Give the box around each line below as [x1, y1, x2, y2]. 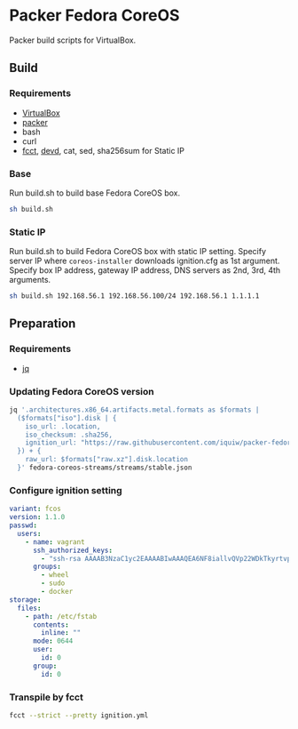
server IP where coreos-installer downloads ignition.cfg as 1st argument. [9, 255, 280, 267]
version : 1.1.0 [9, 513, 66, 522]
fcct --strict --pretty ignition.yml [9, 710, 149, 720]
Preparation [9, 316, 76, 332]
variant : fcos [9, 504, 62, 514]
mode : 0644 [32, 637, 74, 645]
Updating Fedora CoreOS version [9, 385, 155, 397]
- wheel [41, 571, 69, 580]
